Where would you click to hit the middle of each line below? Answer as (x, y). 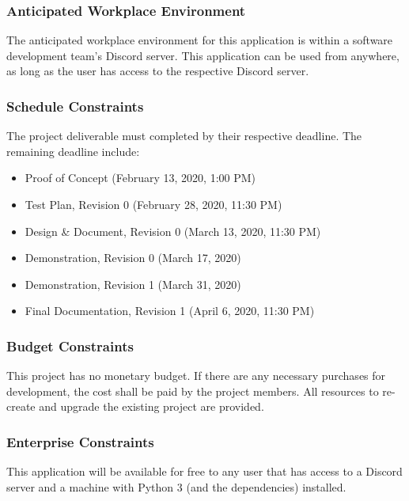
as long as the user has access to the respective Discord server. (158, 71)
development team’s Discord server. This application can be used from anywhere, (203, 55)
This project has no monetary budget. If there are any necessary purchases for (196, 376)
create (21, 406)
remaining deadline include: (73, 151)
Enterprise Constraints (80, 441)
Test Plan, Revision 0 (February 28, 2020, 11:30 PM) (153, 204)
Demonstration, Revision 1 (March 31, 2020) (133, 284)
